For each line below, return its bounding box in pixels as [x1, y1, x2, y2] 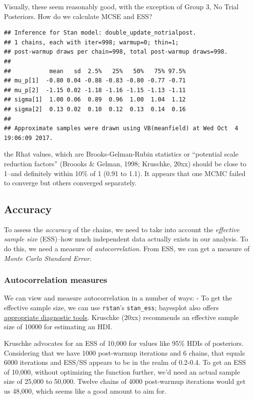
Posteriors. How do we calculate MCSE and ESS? [4, 11, 152, 21]
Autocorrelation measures [4, 274, 107, 286]
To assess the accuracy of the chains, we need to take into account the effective [4, 224, 240, 234]
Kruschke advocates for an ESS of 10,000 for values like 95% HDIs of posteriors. [4, 338, 244, 348]
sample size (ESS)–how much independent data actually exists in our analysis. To [4, 234, 248, 244]
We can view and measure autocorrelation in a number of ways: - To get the [4, 293, 232, 303]
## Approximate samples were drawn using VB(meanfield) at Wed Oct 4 [4, 125, 238, 132]
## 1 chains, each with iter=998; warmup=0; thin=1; [4, 39, 179, 46]
